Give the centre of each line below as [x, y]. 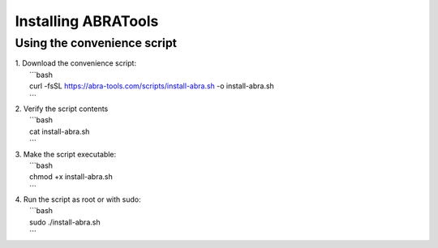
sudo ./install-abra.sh [65, 222]
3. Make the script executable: [66, 154]
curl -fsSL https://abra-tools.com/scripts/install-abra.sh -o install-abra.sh [152, 86]
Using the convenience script [96, 43]
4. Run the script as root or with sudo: [78, 199]
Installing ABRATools [87, 21]
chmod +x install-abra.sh [71, 177]
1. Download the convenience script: [76, 63]
